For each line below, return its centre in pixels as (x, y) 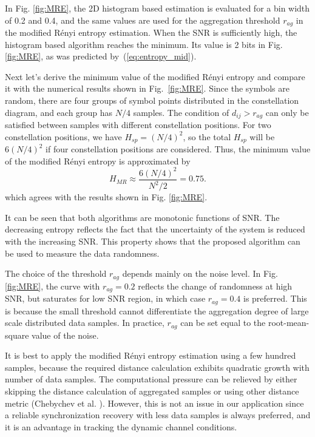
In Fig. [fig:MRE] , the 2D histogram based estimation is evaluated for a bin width (157, 8)
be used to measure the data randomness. (82, 253)
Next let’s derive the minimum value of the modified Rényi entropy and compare (155, 76)
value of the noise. (65, 335)
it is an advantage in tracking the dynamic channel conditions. (121, 426)
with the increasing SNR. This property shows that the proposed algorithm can (153, 241)
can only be (287, 112)
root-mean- (289, 323)
